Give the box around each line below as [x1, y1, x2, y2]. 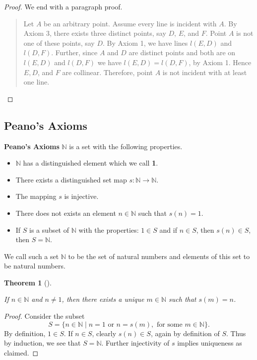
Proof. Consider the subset [4, 311, 85, 321]
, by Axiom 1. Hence [189, 57, 252, 67]
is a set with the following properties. [69, 141, 183, 151]
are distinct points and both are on [128, 47, 236, 58]
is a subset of [29, 224, 69, 235]
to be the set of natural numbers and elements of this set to [68, 251, 250, 261]
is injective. [64, 191, 99, 201]
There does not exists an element [15, 207, 116, 218]
